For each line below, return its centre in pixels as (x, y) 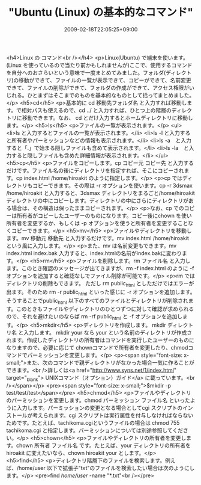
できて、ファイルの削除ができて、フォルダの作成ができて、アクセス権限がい (100, 87)
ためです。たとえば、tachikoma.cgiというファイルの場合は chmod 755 (93, 422)
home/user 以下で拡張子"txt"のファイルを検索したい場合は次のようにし (107, 468)
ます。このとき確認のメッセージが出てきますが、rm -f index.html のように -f (100, 268)
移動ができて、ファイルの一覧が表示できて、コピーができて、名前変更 (105, 80)
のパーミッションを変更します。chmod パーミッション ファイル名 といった (98, 400)
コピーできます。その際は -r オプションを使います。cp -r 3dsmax (112, 185)
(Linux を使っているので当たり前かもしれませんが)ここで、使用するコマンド (99, 65)
